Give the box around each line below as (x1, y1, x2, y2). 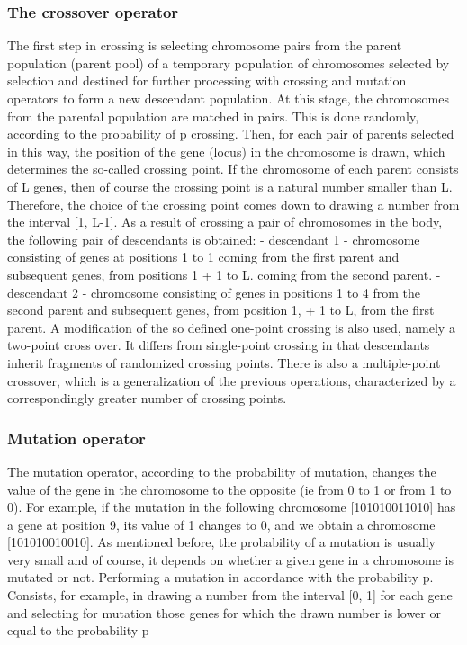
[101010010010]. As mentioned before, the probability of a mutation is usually (7, 533, 436, 551)
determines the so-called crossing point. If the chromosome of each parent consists (7, 159, 459, 178)
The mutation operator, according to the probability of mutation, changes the (7, 461, 436, 480)
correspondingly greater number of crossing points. (7, 389, 287, 408)
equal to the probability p (7, 621, 149, 640)
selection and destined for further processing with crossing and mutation (7, 71, 407, 90)
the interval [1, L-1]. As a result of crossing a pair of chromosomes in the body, (7, 212, 443, 231)
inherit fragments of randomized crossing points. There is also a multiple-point (7, 353, 441, 372)
